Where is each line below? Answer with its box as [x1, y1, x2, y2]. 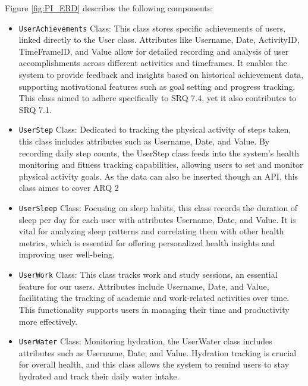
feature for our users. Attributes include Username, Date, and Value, [18, 280, 269, 292]
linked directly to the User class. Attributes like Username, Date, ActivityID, [18, 33, 300, 46]
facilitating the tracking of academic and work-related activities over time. [18, 291, 290, 304]
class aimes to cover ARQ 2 [18, 181, 119, 194]
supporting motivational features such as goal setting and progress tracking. [18, 80, 296, 92]
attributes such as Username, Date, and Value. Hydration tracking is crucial [18, 346, 297, 359]
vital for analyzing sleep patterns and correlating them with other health [18, 225, 284, 237]
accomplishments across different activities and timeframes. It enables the [18, 57, 287, 69]
